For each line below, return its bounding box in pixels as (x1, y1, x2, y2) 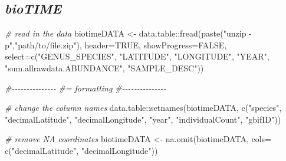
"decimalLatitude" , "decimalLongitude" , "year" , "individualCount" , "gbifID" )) (5, 113, 281, 125)
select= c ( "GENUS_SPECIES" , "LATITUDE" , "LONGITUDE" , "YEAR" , (5, 50, 269, 63)
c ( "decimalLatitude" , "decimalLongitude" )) (5, 144, 158, 156)
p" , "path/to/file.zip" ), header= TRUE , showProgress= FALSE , (5, 38, 227, 51)
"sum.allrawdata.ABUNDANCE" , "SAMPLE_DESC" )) (5, 61, 204, 74)
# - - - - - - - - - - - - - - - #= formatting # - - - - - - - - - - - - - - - (5, 81, 166, 94)
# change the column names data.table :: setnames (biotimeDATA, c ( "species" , (5, 101, 282, 114)
